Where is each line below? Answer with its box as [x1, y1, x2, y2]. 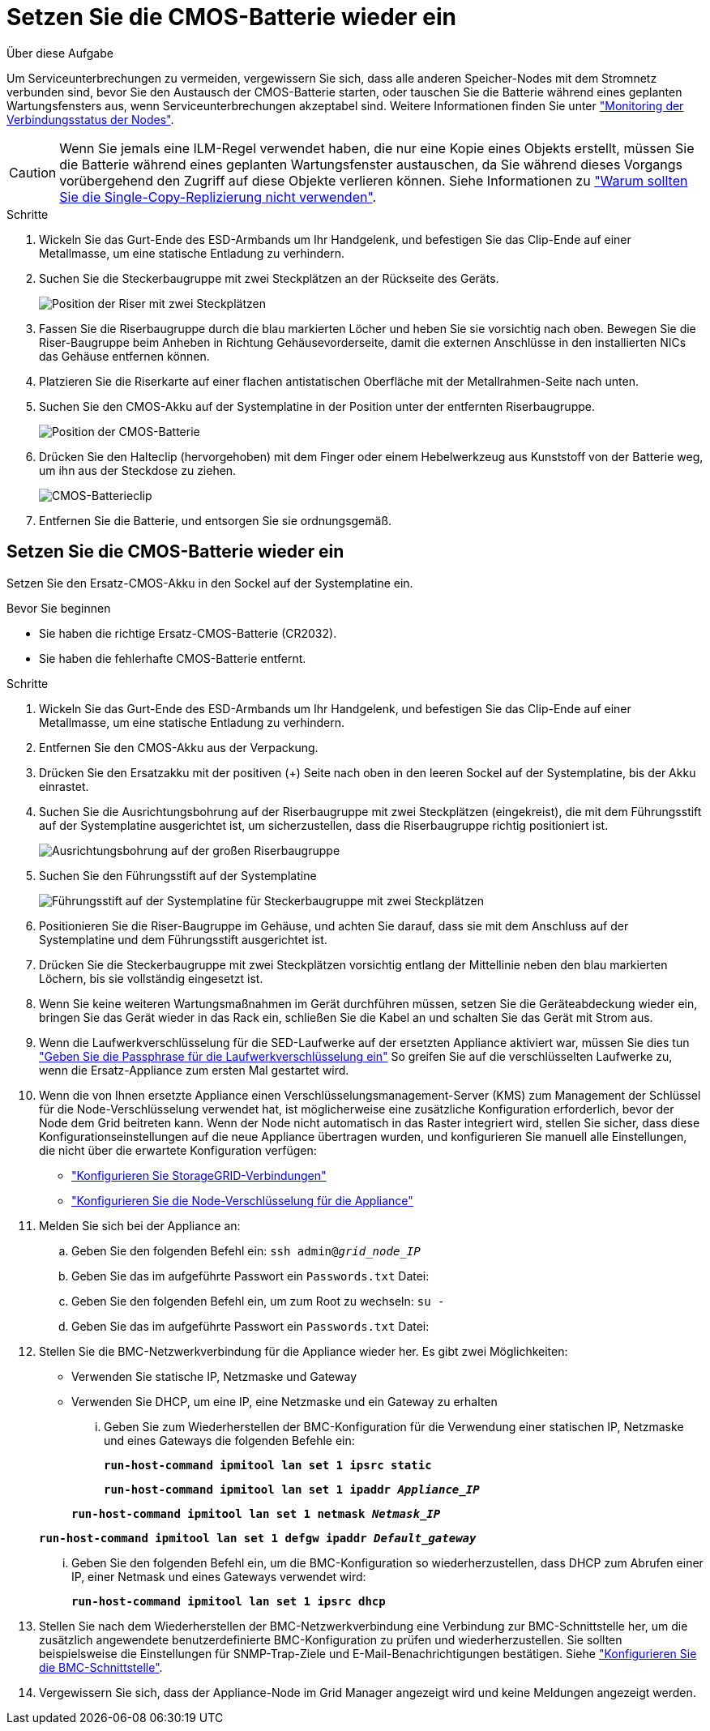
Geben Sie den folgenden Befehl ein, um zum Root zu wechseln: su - [71, 1293, 445, 1308]
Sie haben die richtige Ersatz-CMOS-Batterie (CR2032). [39, 626, 337, 640]
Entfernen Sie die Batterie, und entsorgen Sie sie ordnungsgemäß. [39, 513, 392, 528]
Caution [9, 164, 57, 181]
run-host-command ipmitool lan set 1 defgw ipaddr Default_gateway [39, 1531, 477, 1545]
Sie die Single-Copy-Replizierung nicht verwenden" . [59, 188, 377, 205]
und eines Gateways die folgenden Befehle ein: [104, 1433, 355, 1447]
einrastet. [39, 779, 89, 793]
